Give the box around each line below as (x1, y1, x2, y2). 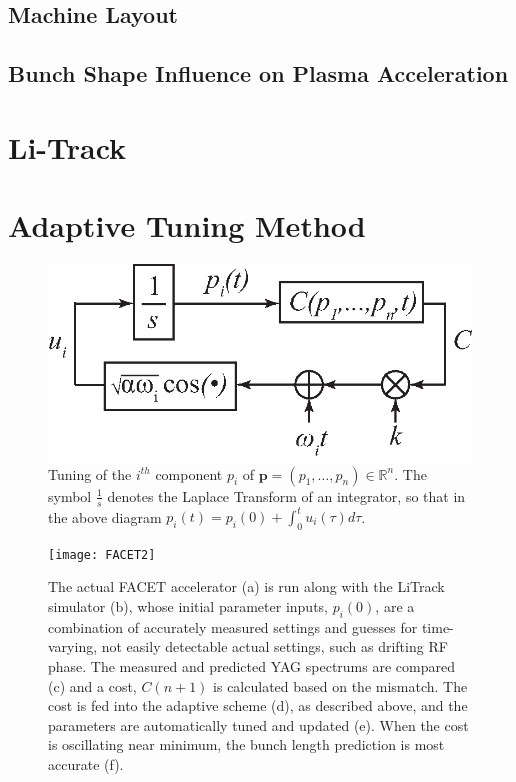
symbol (48, 485, 92, 506)
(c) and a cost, (48, 675, 137, 696)
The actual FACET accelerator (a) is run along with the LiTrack (48, 576, 445, 597)
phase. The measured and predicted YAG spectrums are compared (48, 656, 455, 677)
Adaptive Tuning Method (8, 205, 366, 246)
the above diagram (48, 506, 162, 526)
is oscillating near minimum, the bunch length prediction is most (48, 734, 445, 755)
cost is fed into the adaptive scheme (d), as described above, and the (48, 695, 468, 716)
